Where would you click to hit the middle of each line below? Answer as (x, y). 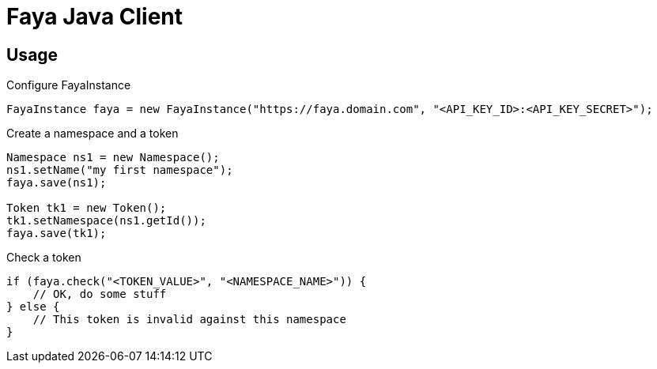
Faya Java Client (95, 17)
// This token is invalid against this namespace (189, 320)
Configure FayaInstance (69, 85)
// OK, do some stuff (100, 294)
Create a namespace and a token (93, 134)
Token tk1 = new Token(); (87, 208)
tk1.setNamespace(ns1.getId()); (106, 221)
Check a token (44, 258)
